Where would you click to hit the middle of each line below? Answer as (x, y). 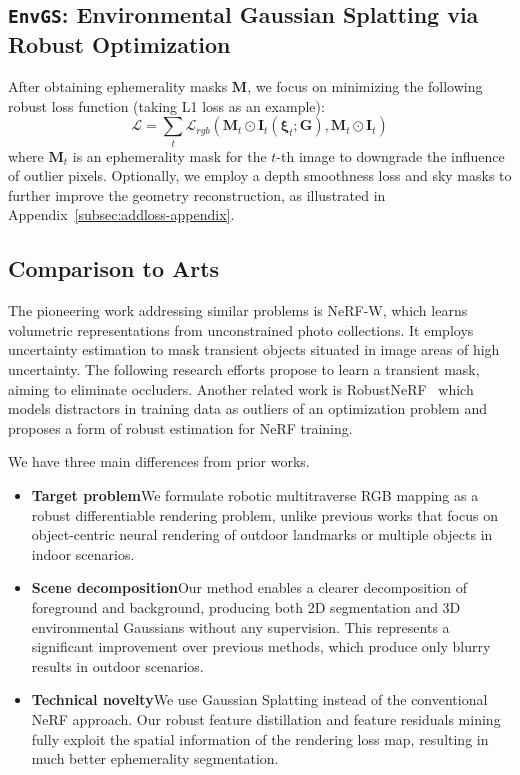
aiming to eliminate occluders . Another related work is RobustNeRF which (241, 388)
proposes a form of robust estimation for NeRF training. (180, 427)
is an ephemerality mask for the (169, 155)
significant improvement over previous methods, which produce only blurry (261, 646)
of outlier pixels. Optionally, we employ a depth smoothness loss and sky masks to (260, 175)
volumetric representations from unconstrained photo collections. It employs (241, 329)
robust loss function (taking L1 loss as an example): (166, 105)
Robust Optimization (119, 44)
